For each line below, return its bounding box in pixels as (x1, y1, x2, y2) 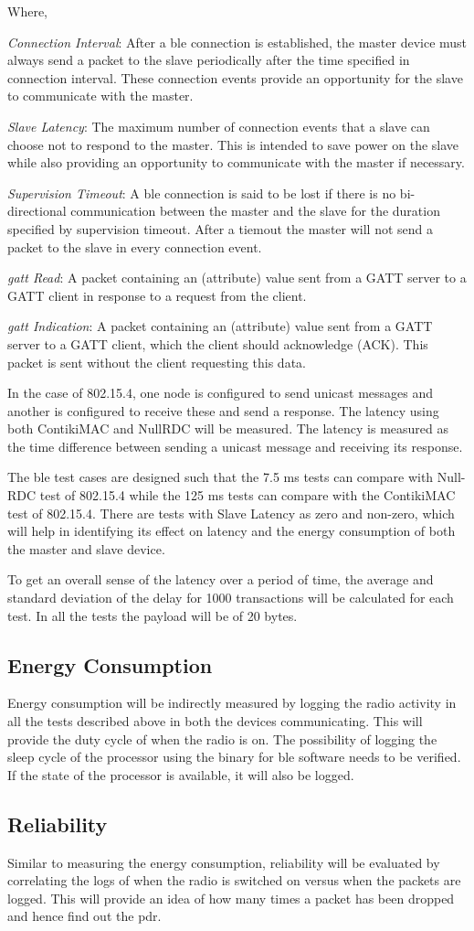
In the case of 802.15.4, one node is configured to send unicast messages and (7, 383, 434, 402)
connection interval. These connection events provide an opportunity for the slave (7, 68, 463, 87)
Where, (7, 2, 47, 20)
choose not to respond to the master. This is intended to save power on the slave (7, 134, 459, 154)
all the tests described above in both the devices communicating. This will (7, 712, 423, 731)
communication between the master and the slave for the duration (70, 201, 440, 220)
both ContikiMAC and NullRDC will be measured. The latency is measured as (7, 419, 448, 438)
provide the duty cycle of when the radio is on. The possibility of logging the (7, 729, 437, 748)
